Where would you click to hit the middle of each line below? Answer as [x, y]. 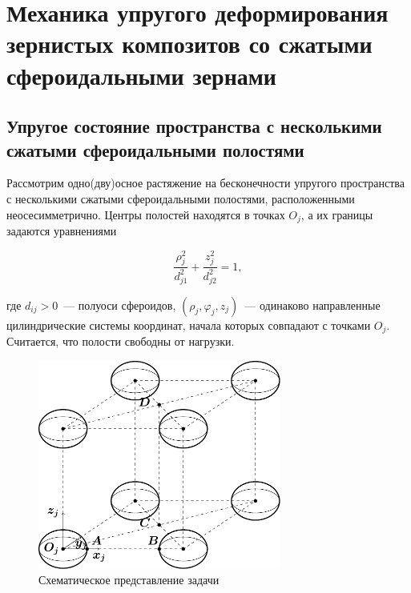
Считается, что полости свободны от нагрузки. [121, 341]
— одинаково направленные [312, 305]
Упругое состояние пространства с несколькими [194, 126]
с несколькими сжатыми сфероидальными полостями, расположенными [181, 198]
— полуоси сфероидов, [120, 305]
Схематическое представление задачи [129, 580]
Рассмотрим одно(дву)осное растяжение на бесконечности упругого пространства [205, 183]
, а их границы [337, 214]
